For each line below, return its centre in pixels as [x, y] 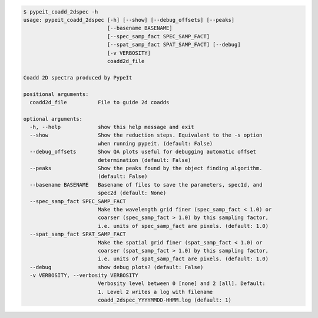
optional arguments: [53, 119]
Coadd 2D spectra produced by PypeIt [78, 77]
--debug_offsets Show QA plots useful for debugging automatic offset [143, 152]
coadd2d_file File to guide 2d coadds [100, 102]
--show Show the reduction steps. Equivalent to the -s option [146, 135]
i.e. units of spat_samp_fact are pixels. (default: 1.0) [183, 259]
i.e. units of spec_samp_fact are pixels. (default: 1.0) [183, 226]
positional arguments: [56, 94]
